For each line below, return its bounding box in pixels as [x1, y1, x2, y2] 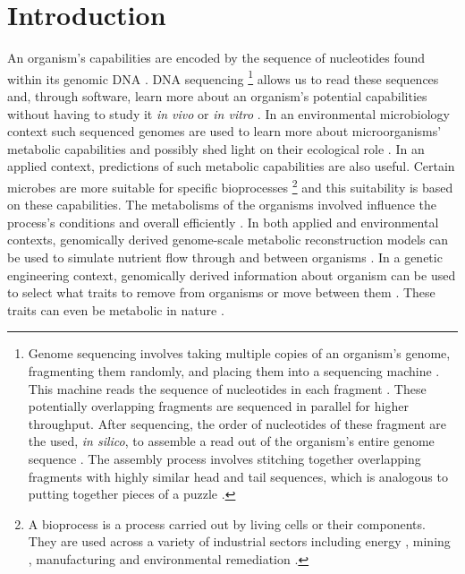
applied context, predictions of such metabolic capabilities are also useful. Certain [7, 157, 455, 176]
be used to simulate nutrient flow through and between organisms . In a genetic [7, 247, 443, 266]
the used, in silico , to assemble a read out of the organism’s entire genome [28, 432, 435, 450]
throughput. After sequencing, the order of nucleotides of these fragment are [28, 414, 446, 433]
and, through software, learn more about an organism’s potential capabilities [7, 86, 427, 105]
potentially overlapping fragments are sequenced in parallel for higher [28, 397, 409, 416]
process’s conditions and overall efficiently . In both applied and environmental [7, 212, 439, 231]
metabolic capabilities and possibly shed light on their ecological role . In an [7, 139, 425, 158]
